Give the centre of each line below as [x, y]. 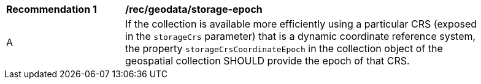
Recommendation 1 [52, 9]
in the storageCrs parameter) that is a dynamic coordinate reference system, [301, 36]
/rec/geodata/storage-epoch [194, 9]
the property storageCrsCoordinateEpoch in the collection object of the [284, 48]
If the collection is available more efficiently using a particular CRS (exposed [301, 24]
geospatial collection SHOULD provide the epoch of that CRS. [267, 61]
